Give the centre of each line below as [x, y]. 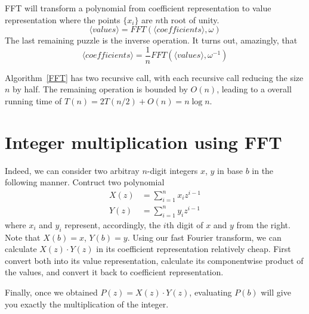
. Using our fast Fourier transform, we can [204, 237]
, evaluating [211, 292]
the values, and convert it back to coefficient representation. [114, 272]
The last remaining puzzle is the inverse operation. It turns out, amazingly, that [151, 40]
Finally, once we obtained [51, 292]
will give [276, 292]
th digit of [185, 224]
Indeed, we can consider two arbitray [72, 170]
